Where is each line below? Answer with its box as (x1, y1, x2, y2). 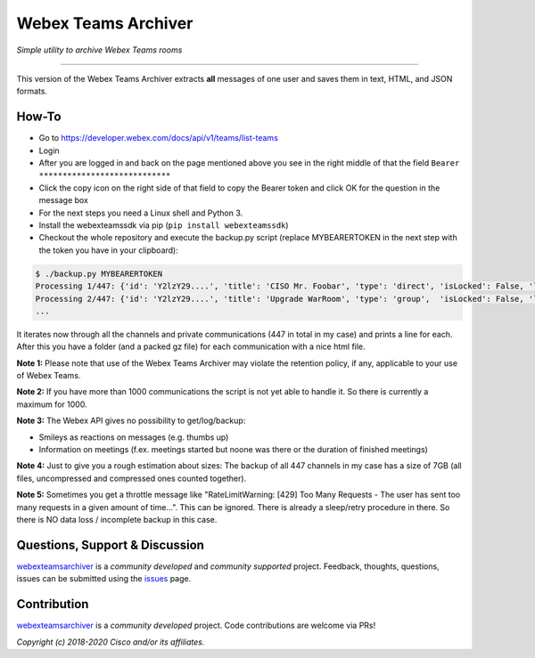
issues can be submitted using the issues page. (16, 573, 192, 584)
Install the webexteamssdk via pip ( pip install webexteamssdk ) (38, 219, 289, 231)
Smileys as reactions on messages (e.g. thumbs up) (38, 432, 229, 443)
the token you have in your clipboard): (38, 245, 178, 256)
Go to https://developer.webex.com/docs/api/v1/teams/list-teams (38, 133, 278, 143)
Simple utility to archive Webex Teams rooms (16, 45, 183, 55)
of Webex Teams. (16, 370, 81, 381)
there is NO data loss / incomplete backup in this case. (16, 514, 218, 524)
